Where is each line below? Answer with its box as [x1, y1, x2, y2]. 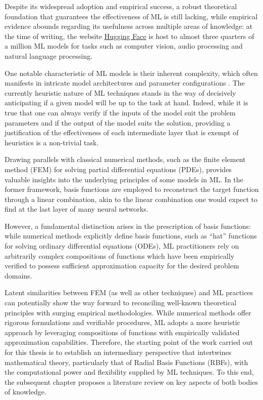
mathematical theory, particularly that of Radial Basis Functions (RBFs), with [5, 356, 248, 367]
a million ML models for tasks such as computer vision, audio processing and [5, 41, 243, 51]
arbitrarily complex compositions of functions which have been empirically [5, 250, 235, 261]
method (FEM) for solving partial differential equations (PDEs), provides [5, 164, 232, 174]
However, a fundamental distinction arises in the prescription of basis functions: [5, 220, 251, 231]
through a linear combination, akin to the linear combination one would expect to [5, 193, 258, 204]
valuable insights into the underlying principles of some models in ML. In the [5, 174, 243, 184]
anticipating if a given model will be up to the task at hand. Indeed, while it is [5, 97, 248, 108]
